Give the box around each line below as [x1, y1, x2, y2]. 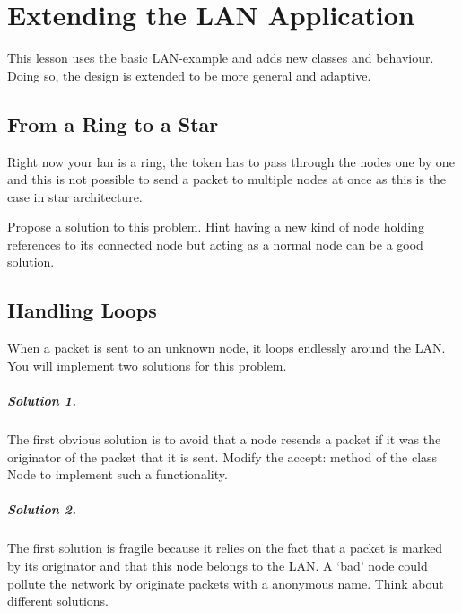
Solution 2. [7, 500, 77, 519]
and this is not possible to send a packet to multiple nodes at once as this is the [7, 170, 447, 188]
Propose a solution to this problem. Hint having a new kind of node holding [7, 217, 424, 236]
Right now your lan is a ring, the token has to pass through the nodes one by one [7, 152, 455, 171]
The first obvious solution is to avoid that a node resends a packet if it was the [7, 430, 441, 449]
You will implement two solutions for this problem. [7, 355, 287, 374]
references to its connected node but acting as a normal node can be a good [7, 234, 423, 253]
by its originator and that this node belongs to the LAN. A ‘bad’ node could [7, 556, 428, 574]
